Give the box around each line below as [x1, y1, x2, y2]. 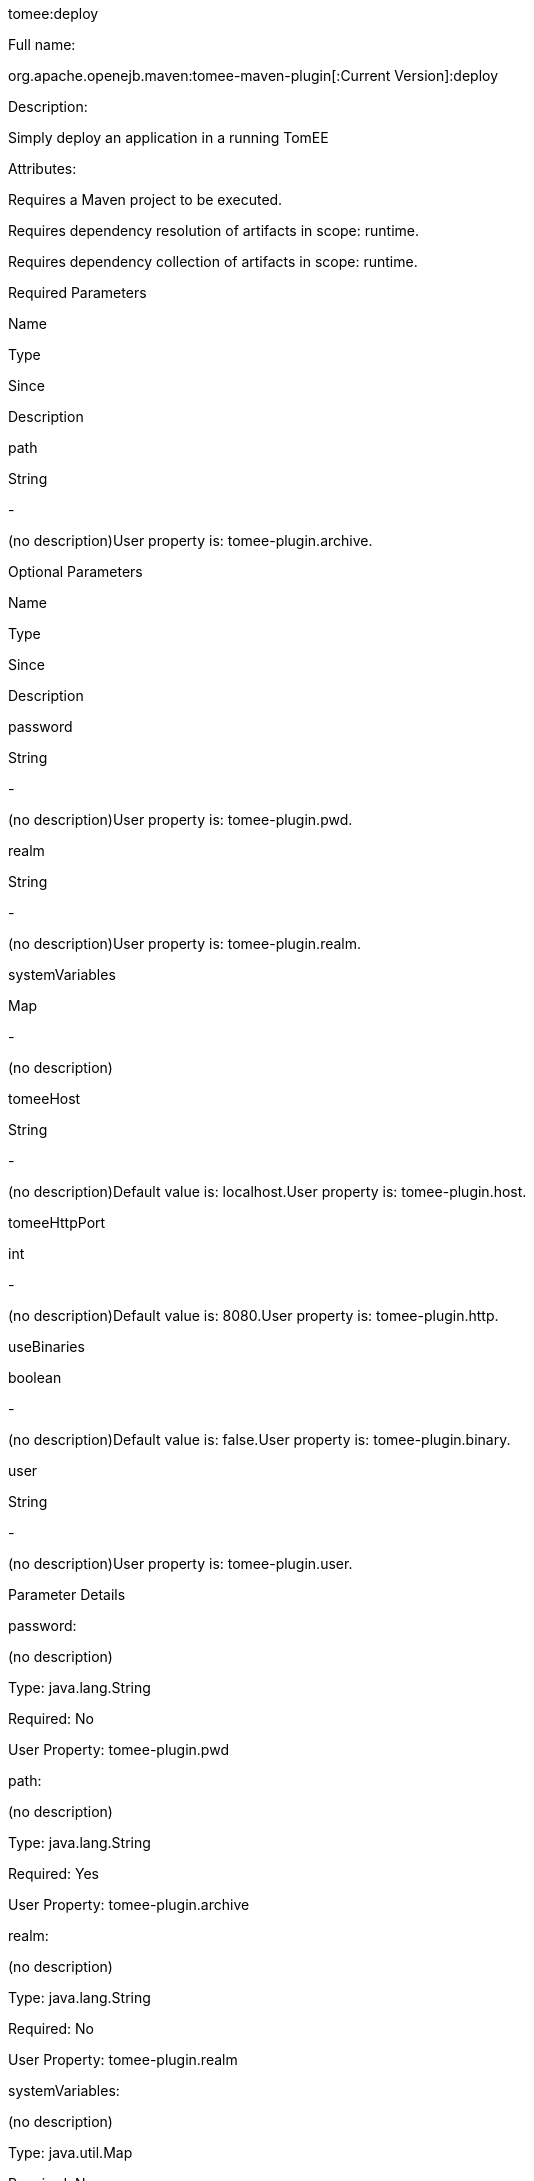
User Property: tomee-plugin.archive [8, 1896, 250, 1913]
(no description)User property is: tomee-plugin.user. [8, 1555, 353, 1572]
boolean [8, 1369, 62, 1386]
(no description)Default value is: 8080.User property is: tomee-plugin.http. [8, 1307, 499, 1324]
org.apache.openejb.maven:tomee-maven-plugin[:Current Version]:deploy [8, 67, 499, 84]
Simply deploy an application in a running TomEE [8, 129, 329, 146]
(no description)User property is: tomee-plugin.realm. [8, 935, 362, 952]
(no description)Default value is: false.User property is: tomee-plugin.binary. [8, 1431, 511, 1448]
